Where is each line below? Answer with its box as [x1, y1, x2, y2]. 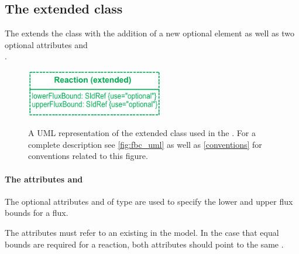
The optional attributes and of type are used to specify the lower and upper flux [5, 195, 293, 207]
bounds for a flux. [5, 206, 68, 219]
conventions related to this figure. [28, 150, 148, 162]
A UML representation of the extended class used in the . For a [28, 127, 256, 139]
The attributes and [5, 172, 83, 185]
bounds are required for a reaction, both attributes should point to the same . [5, 238, 284, 250]
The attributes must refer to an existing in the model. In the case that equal [5, 226, 279, 238]
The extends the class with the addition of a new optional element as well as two [5, 27, 294, 39]
